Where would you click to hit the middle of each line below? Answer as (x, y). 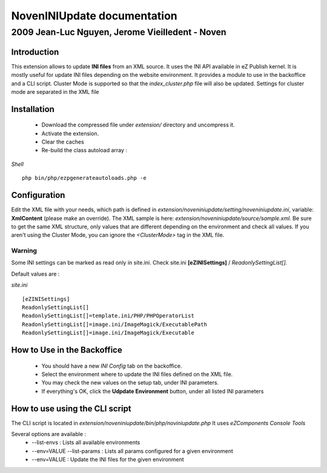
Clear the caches (63, 142)
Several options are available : (49, 434)
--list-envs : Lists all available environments (86, 443)
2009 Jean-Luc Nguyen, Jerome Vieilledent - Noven (119, 32)
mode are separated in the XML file (55, 91)
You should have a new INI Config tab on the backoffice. (112, 366)
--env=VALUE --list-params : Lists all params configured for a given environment (132, 451)
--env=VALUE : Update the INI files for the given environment (108, 460)
